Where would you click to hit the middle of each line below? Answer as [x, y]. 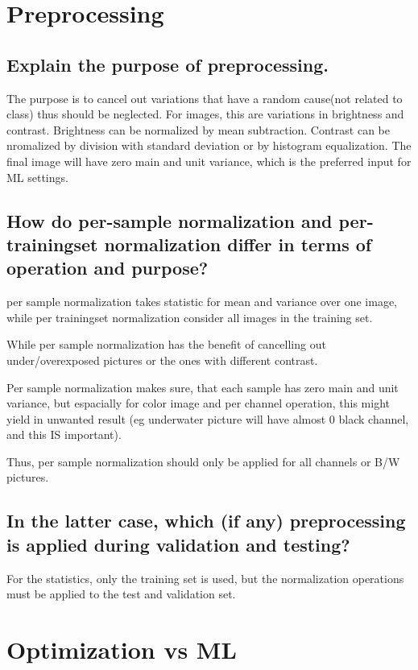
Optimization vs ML [122, 649]
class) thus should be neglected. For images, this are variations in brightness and [205, 114]
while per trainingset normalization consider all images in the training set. [190, 317]
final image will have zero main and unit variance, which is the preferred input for [209, 161]
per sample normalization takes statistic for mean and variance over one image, [202, 302]
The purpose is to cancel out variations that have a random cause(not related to [205, 98]
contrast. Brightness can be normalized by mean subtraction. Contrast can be [198, 129]
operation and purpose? [108, 268]
